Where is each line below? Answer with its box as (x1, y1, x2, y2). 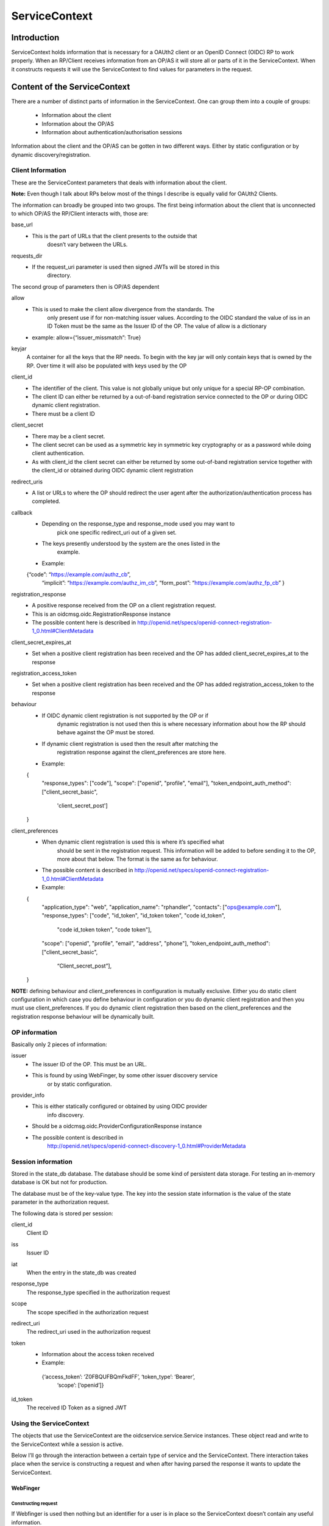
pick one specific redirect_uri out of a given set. (57, 529, 177, 536)
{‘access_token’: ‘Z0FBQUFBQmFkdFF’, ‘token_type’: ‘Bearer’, (41, 1373, 195, 1380)
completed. (32, 497, 60, 505)
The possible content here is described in (32, 619, 136, 626)
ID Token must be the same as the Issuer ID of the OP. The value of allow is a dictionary (47, 322, 267, 330)
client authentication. (32, 449, 85, 457)
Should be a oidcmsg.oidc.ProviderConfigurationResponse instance (32, 1123, 202, 1130)
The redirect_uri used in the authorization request (26, 1328, 151, 1336)
